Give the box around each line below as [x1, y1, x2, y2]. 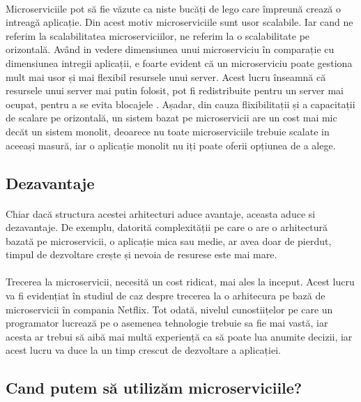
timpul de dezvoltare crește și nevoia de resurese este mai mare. [6, 247, 277, 262]
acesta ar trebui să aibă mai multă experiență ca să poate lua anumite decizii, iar [6, 329, 353, 343]
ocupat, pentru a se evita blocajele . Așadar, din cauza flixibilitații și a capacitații [6, 96, 355, 111]
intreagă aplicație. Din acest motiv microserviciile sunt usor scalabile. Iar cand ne [6, 15, 353, 29]
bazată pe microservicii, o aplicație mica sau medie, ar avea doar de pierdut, [6, 233, 332, 248]
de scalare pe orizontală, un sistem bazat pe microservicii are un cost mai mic [6, 110, 337, 125]
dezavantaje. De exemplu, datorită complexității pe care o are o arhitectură [6, 220, 328, 234]
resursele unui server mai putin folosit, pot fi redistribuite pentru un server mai [6, 83, 344, 98]
